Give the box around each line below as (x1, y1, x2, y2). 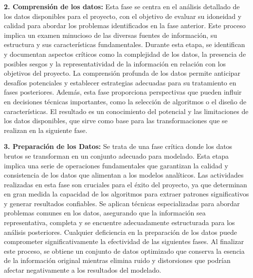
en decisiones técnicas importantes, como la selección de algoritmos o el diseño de (4, 96, 247, 106)
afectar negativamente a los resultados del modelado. (4, 265, 162, 275)
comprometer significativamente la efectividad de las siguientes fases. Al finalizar (4, 236, 244, 246)
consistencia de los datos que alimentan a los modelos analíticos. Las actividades (4, 170, 244, 180)
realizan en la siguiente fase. (4, 125, 88, 135)
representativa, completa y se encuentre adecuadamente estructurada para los (4, 217, 235, 228)
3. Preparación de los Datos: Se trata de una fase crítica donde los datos (4, 141, 233, 151)
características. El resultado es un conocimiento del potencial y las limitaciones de (4, 106, 249, 116)
